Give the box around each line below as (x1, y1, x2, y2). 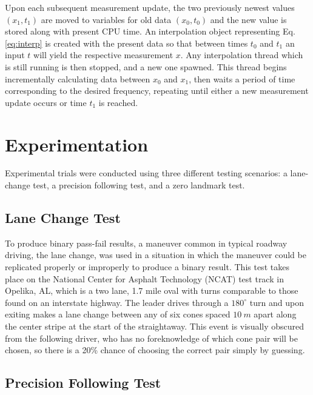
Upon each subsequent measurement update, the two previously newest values (5, 1, 295, 13)
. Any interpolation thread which (180, 48, 303, 61)
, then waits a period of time (189, 72, 295, 85)
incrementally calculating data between (5, 72, 150, 85)
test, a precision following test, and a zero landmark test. (33, 179, 245, 191)
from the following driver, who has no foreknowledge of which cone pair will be (5, 331, 298, 344)
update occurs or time (5, 96, 87, 108)
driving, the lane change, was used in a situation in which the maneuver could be (5, 248, 306, 261)
